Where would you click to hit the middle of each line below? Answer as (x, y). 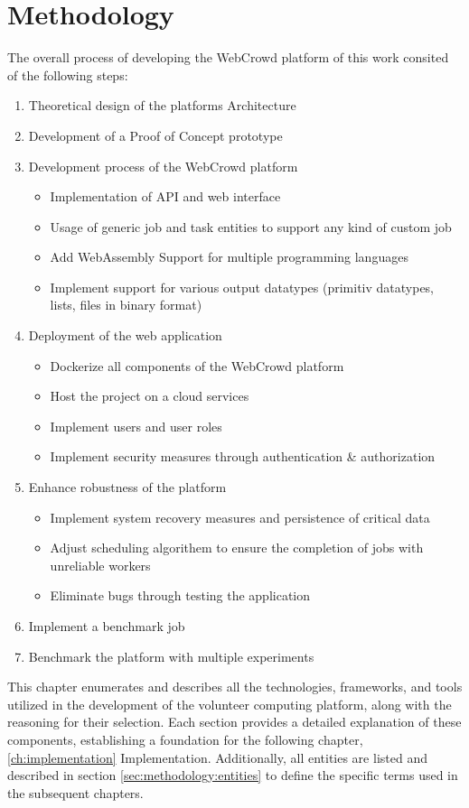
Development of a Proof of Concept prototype (155, 135)
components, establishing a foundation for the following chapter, (185, 739)
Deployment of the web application (125, 335)
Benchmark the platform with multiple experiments (171, 656)
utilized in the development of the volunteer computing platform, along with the (230, 704)
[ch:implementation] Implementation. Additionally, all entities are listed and (217, 757)
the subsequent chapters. (75, 792)
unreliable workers (100, 565)
